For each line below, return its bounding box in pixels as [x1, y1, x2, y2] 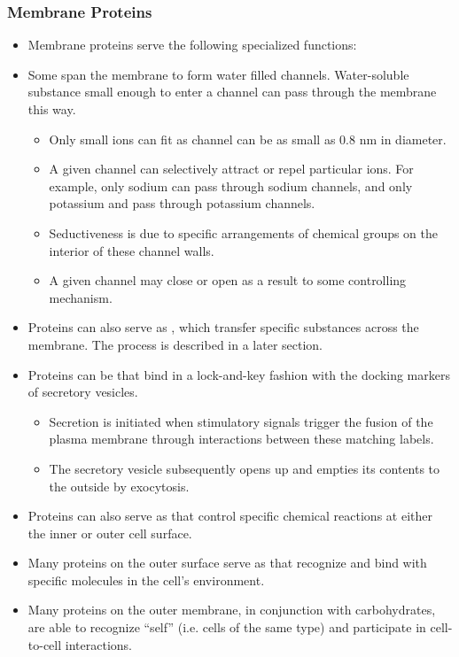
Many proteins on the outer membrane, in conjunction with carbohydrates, [27, 600, 436, 619]
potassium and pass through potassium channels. [49, 194, 315, 213]
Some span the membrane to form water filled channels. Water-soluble [27, 65, 409, 83]
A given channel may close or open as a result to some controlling [49, 271, 407, 290]
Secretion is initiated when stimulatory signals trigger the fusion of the [49, 412, 433, 430]
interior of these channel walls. [49, 241, 214, 259]
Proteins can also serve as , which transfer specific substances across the [27, 318, 419, 336]
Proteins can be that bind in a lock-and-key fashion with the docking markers [27, 365, 450, 383]
